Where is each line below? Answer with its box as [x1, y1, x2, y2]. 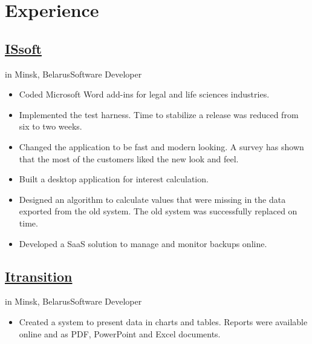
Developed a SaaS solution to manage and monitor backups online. [19, 237, 267, 250]
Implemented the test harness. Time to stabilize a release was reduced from [19, 108, 299, 121]
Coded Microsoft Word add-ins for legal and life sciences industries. [19, 88, 270, 101]
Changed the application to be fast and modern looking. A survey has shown [19, 140, 304, 153]
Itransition [5, 266, 73, 285]
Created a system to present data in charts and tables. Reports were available [19, 315, 308, 328]
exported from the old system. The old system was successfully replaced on [19, 205, 297, 217]
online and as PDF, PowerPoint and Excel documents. [19, 327, 221, 340]
